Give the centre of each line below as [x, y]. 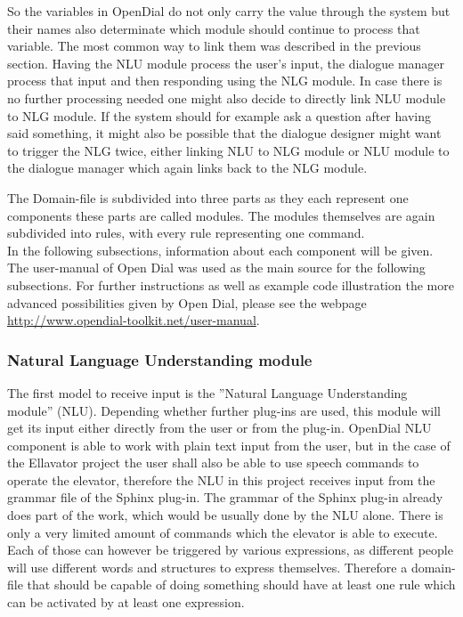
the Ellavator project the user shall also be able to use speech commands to [213, 463]
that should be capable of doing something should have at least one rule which [241, 585]
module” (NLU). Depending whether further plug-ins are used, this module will [224, 410]
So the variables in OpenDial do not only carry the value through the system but [229, 11]
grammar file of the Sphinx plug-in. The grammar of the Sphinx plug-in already [225, 497]
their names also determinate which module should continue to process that [214, 28]
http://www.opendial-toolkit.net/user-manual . [134, 320]
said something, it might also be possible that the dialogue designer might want [224, 133]
